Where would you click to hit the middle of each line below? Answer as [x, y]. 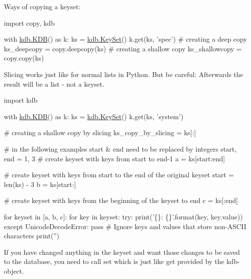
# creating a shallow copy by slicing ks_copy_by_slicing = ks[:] [100, 132]
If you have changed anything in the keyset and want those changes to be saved [122, 252]
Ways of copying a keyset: [42, 6]
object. [14, 271]
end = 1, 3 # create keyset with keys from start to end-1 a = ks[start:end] [115, 158]
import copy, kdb [29, 23]
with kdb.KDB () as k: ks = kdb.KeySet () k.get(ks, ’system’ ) [94, 116]
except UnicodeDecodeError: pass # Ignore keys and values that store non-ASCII [125, 226]
